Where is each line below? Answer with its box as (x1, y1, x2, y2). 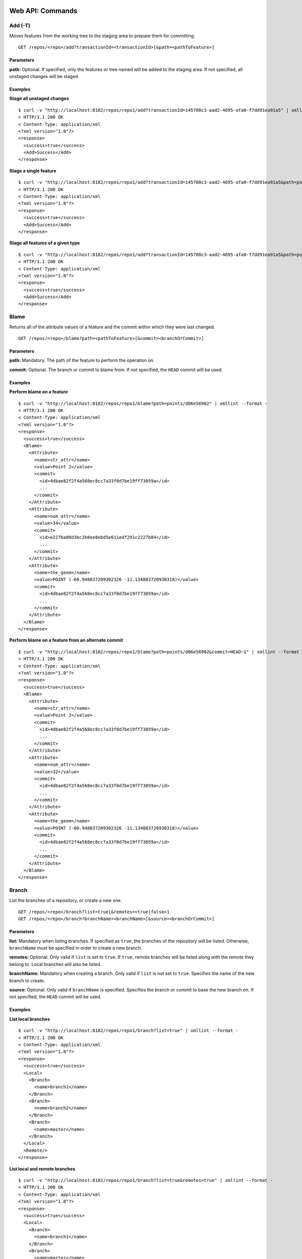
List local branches (9, 1016, 50, 1022)
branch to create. (9, 977, 45, 984)
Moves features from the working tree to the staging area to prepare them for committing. (9, 33, 195, 39)
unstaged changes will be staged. (9, 73, 80, 79)
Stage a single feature (9, 168, 56, 174)
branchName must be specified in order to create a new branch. (9, 945, 142, 951)
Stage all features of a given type (9, 240, 80, 246)
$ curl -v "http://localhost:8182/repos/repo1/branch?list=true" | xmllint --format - (18, 1028, 239, 1033)
